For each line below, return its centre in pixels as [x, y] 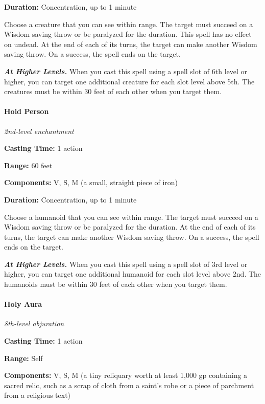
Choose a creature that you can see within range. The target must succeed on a [129, 24]
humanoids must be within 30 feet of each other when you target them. [116, 284]
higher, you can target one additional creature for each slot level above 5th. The [129, 81]
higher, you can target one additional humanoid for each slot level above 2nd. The [133, 274]
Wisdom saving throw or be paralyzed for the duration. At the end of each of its [130, 227]
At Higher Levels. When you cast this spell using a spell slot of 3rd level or [126, 264]
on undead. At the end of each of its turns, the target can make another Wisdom [131, 44]
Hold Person [27, 111]
